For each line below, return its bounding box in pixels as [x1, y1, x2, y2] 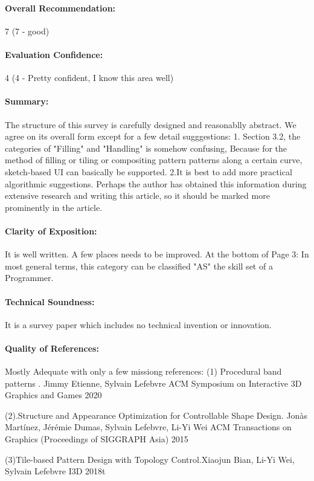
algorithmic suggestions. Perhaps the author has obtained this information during [5, 177, 307, 190]
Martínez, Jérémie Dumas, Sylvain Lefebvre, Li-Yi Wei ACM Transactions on [5, 421, 292, 433]
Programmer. [5, 271, 54, 284]
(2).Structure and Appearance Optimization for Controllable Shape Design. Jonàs [5, 408, 307, 421]
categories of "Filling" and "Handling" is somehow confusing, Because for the [5, 141, 287, 154]
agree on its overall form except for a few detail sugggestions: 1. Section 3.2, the [5, 130, 301, 143]
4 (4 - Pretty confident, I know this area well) [5, 71, 174, 84]
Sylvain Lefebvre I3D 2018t [5, 465, 106, 477]
